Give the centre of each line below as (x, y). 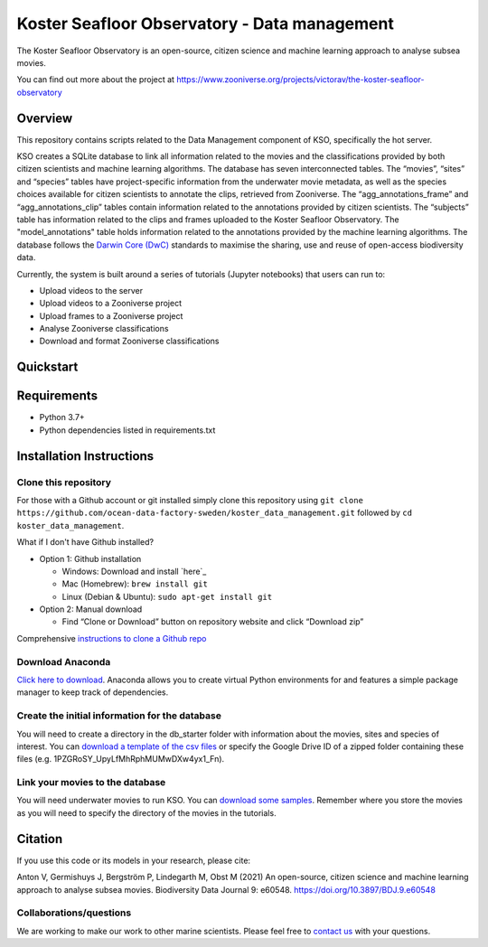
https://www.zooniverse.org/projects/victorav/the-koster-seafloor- (300, 80)
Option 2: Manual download (91, 609)
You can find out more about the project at (96, 80)
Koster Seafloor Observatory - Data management (206, 23)
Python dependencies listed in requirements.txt (127, 430)
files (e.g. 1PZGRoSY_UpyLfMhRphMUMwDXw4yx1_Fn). (121, 759)
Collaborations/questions (74, 913)
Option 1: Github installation (90, 558)
